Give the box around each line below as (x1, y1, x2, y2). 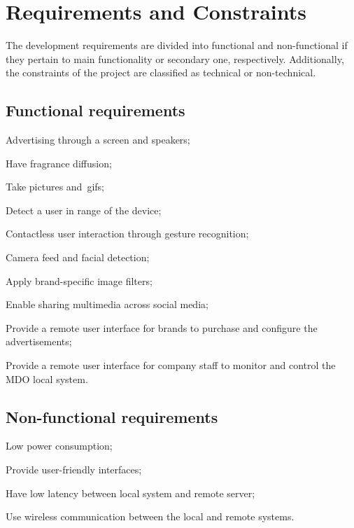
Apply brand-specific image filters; (6, 273, 153, 288)
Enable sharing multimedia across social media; (6, 297, 208, 312)
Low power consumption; (6, 438, 113, 453)
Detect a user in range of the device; (6, 202, 162, 217)
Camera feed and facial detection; (6, 250, 150, 265)
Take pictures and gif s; (6, 179, 105, 194)
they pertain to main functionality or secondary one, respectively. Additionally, (6, 51, 344, 66)
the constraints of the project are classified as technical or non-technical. (6, 65, 316, 80)
